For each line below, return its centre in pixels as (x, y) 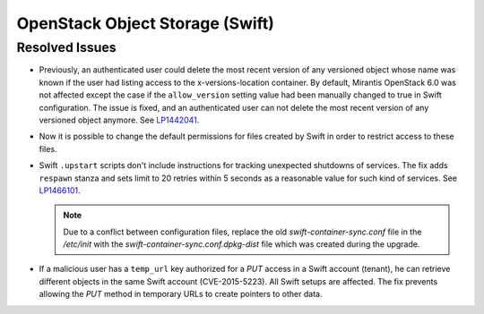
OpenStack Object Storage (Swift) (146, 23)
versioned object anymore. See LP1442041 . (119, 120)
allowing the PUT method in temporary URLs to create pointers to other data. (181, 294)
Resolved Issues (66, 47)
